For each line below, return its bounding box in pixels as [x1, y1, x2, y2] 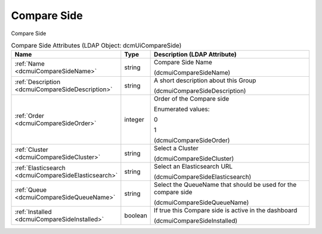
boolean [124, 211, 147, 220]
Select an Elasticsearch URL [154, 163, 233, 171]
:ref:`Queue [14, 186, 47, 194]
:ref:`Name [14, 60, 45, 68]
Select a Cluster [154, 144, 199, 152]
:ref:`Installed [14, 208, 52, 216]
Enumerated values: [154, 105, 210, 113]
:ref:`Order [14, 112, 45, 120]
